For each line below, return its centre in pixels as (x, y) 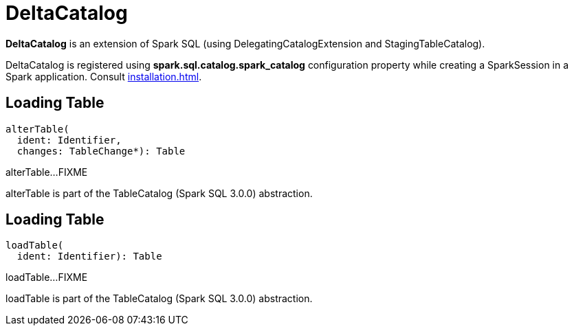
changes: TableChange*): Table (101, 151)
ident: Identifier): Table (89, 256)
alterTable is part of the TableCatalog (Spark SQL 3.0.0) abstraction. (159, 193)
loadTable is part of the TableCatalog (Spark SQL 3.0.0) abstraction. (159, 299)
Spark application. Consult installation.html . (104, 76)
